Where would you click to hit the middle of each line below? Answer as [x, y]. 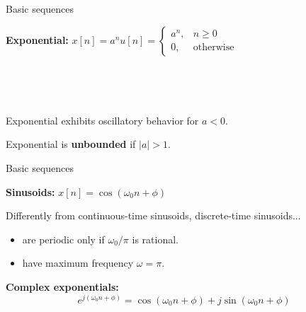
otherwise [214, 48]
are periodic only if [63, 239]
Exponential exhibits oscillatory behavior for [102, 120]
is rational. [155, 239]
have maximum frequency [78, 263]
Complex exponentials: [62, 286]
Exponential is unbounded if [71, 144]
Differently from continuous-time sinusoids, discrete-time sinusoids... [153, 215]
